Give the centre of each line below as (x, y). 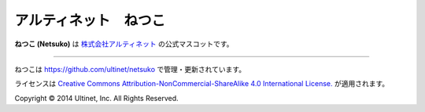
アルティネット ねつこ (90, 20)
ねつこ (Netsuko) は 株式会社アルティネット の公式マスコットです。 (124, 44)
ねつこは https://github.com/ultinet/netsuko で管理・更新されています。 (130, 69)
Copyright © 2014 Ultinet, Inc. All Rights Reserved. (96, 98)
